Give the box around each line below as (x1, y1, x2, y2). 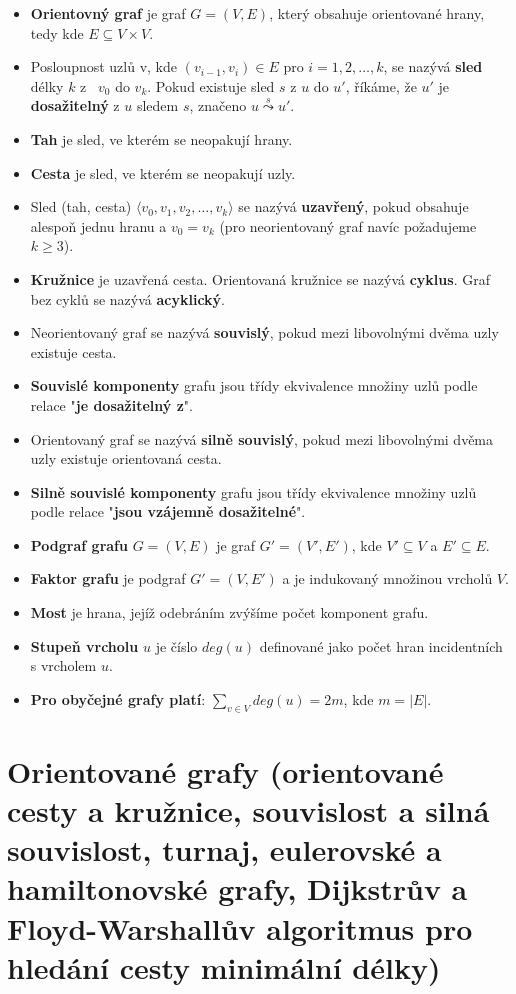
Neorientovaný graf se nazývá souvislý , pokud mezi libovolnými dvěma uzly (30, 322, 499, 343)
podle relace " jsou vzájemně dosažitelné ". (30, 501, 306, 522)
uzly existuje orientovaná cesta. (30, 448, 222, 469)
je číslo (155, 635, 198, 656)
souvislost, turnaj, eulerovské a (7, 829, 442, 870)
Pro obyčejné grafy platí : (30, 688, 206, 709)
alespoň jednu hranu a (30, 215, 167, 236)
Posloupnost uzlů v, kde (30, 56, 177, 77)
